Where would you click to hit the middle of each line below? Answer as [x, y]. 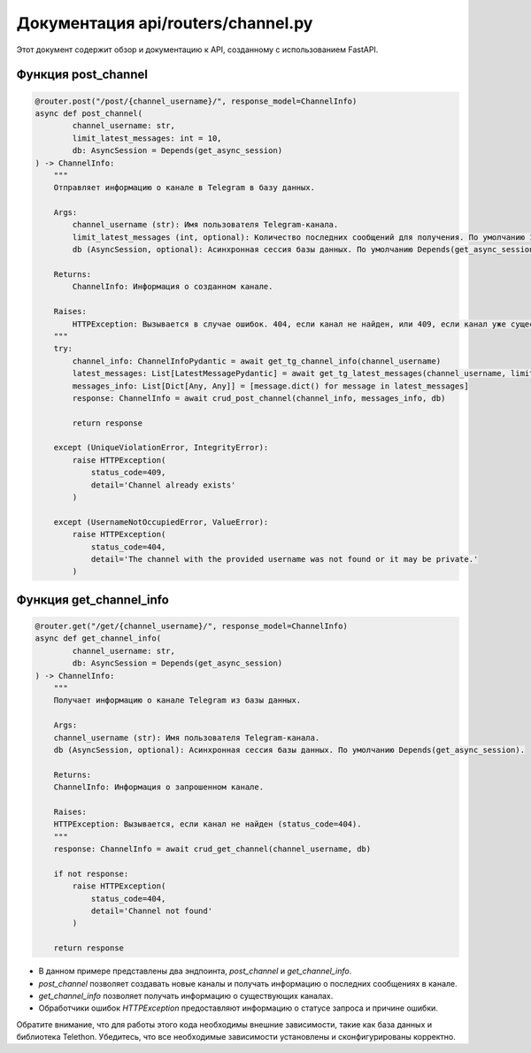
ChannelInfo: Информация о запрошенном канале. [159, 787]
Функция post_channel [82, 75]
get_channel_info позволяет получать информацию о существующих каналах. [186, 995]
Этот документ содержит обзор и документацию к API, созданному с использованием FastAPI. [197, 50]
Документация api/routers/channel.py [165, 23]
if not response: [91, 873]
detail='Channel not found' [151, 911]
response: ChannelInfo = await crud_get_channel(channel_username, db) [212, 849]
